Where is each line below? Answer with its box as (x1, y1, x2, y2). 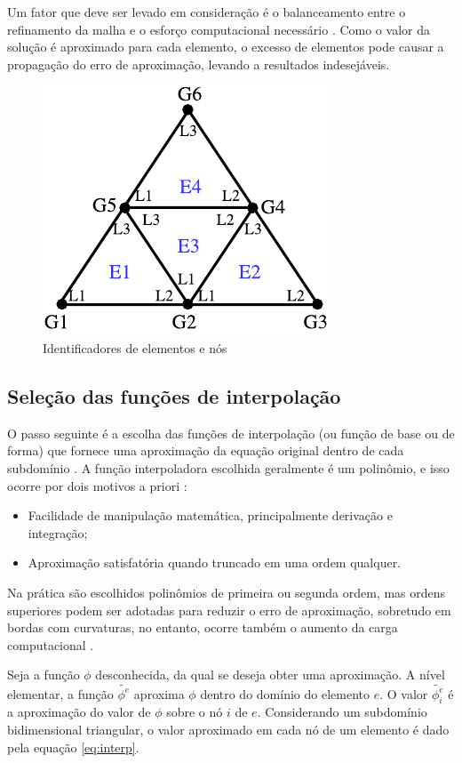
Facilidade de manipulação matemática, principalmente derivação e (28, 506, 393, 525)
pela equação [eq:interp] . (7, 737, 139, 756)
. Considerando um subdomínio (257, 703, 427, 721)
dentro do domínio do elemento (200, 684, 370, 703)
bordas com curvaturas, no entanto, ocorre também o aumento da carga (7, 618, 398, 637)
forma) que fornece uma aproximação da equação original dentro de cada (7, 441, 404, 460)
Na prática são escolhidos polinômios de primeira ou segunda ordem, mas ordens (7, 582, 446, 601)
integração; (28, 523, 88, 542)
